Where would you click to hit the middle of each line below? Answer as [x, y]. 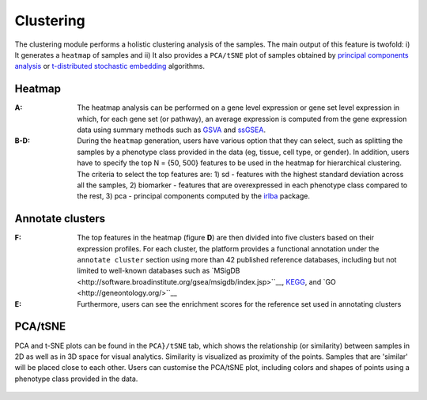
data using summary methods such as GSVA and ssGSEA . [172, 130]
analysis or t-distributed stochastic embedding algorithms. [110, 66]
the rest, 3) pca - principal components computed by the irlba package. [194, 196]
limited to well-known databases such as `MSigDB [159, 271]
